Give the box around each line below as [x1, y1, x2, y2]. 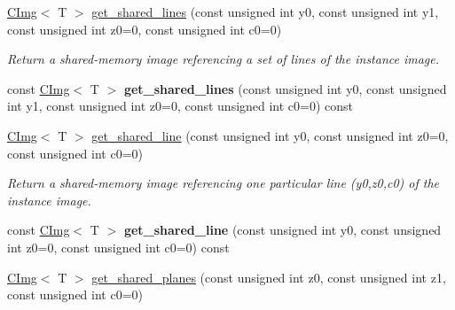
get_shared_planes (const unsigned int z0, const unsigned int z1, [91, 267, 446, 286]
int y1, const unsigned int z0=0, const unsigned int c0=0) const [7, 97, 354, 115]
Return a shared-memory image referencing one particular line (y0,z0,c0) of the [7, 174, 440, 192]
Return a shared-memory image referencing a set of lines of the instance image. [7, 50, 440, 68]
